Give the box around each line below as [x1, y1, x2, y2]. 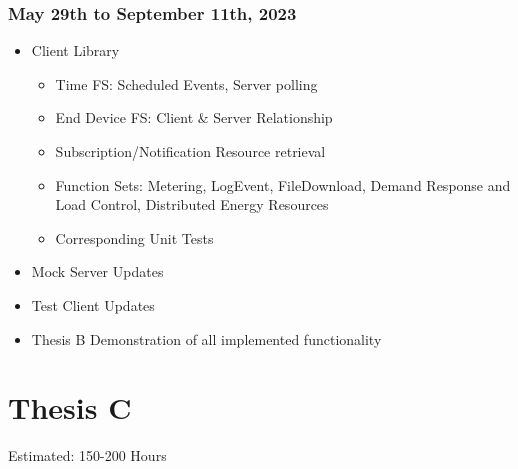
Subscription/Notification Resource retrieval [55, 141, 326, 161]
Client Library [31, 40, 120, 61]
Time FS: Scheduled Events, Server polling [55, 73, 318, 94]
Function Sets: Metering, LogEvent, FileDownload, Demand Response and [55, 174, 511, 195]
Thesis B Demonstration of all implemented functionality [31, 328, 382, 349]
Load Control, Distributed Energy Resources [55, 194, 329, 215]
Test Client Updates [31, 294, 155, 315]
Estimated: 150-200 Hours [8, 445, 167, 466]
